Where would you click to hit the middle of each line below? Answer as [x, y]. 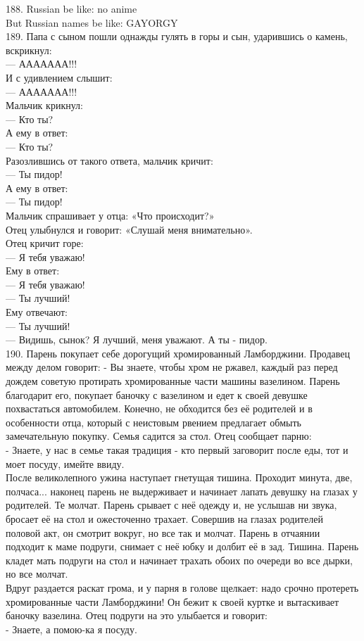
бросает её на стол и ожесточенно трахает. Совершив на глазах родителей [164, 518]
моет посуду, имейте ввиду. [65, 463]
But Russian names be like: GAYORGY [92, 22]
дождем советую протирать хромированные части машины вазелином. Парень [173, 381]
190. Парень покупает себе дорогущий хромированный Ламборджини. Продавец [178, 353]
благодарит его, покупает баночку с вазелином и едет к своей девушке [157, 394]
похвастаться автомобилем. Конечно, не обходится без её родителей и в [159, 408]
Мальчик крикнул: [44, 105]
